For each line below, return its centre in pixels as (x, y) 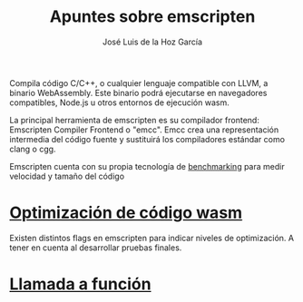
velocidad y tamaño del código (67, 176)
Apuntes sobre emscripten (152, 17)
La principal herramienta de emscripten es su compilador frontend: (135, 120)
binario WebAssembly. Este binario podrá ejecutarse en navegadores (138, 93)
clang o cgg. (33, 149)
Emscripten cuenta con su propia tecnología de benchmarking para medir (147, 166)
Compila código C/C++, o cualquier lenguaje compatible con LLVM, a (139, 83)
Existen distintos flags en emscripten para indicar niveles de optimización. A (152, 238)
